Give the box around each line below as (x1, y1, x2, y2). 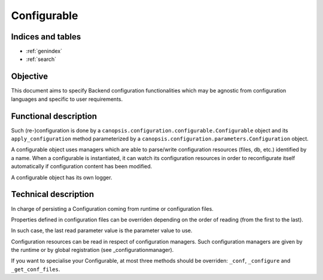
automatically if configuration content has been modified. (11, 163, 153, 170)
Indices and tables (11, 32, 81, 42)
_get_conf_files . (11, 266, 60, 273)
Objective (11, 72, 48, 82)
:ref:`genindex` (26, 48, 63, 55)
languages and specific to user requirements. (11, 96, 123, 103)
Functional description (11, 111, 97, 121)
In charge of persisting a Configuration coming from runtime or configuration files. (11, 205, 214, 212)
